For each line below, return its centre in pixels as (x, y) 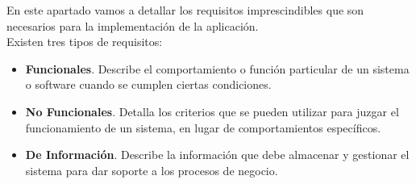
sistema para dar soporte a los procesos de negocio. (152, 170)
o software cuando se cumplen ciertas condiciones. (148, 84)
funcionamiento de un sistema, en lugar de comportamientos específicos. (203, 127)
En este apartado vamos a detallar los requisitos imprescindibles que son (185, 10)
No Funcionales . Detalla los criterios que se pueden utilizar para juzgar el (212, 111)
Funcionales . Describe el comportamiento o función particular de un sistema (217, 68)
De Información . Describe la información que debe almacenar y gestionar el (217, 155)
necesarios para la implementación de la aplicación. (133, 25)
